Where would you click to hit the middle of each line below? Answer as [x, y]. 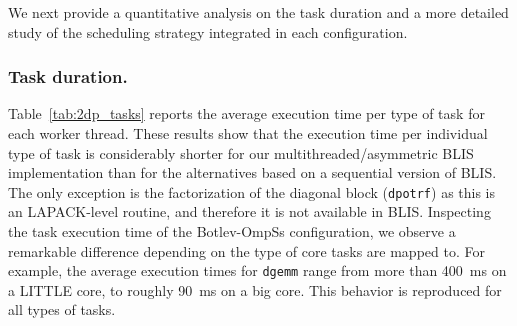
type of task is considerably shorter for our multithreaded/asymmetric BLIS [241, 152]
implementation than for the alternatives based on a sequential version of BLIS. [252, 172]
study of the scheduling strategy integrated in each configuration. [208, 31]
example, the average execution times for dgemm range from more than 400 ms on [257, 270]
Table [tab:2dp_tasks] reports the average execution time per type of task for [246, 113]
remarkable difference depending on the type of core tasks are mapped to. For [246, 250]
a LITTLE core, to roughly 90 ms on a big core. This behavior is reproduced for [255, 289]
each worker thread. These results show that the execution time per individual [248, 133]
